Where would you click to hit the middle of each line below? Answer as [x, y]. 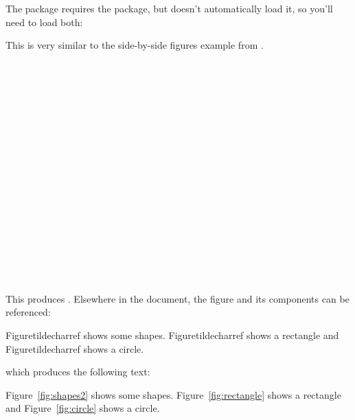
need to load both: [44, 22]
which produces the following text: [78, 372]
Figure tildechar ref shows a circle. [75, 348]
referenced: [28, 312]
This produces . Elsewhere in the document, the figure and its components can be [177, 298]
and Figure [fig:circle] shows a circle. [83, 408]
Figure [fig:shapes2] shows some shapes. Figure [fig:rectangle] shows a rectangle [173, 394]
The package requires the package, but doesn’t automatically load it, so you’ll [169, 8]
